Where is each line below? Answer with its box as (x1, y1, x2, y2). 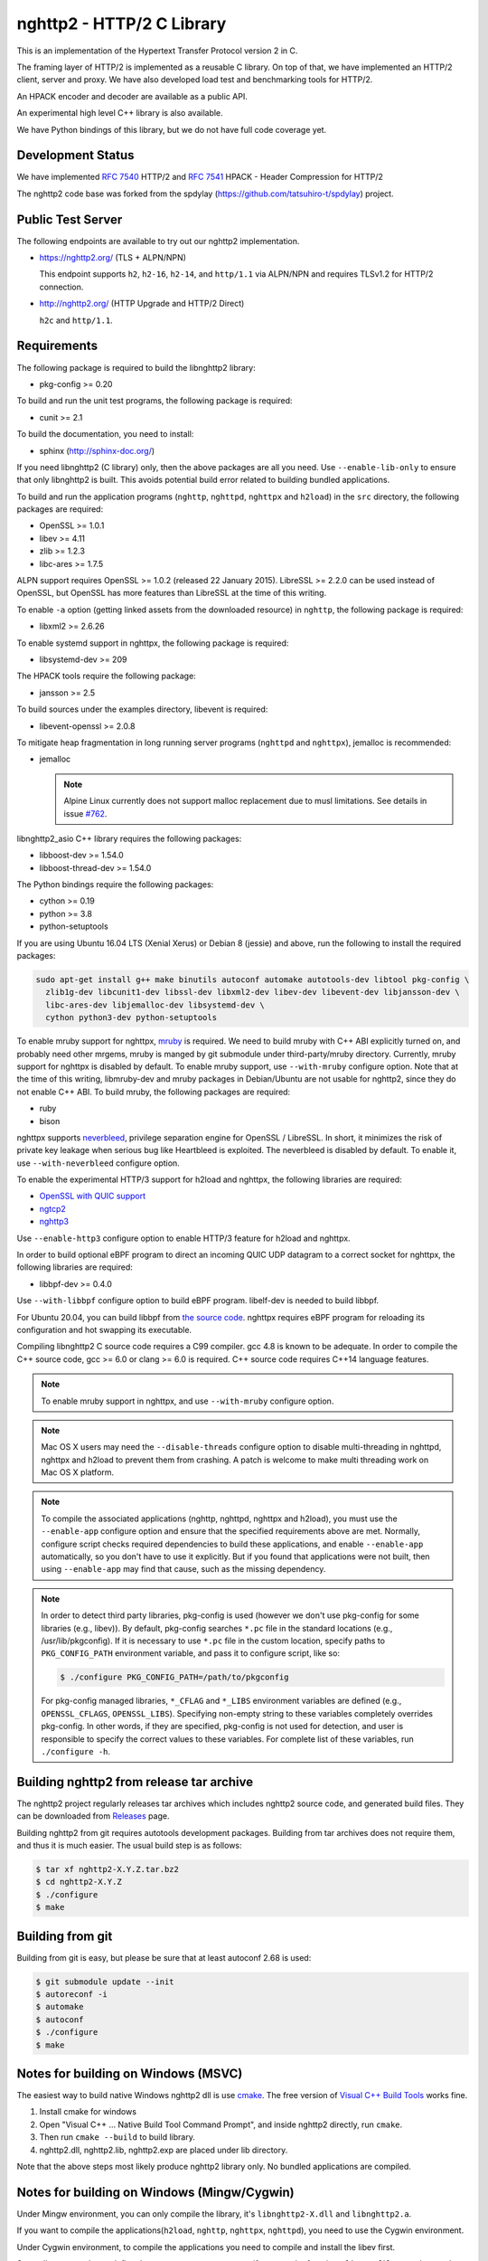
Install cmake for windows (39, 2106, 137, 2117)
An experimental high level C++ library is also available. (16, 108, 223, 118)
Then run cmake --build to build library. (39, 2132, 196, 2143)
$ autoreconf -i (35, 1990, 108, 2000)
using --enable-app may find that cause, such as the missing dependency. (41, 1564, 326, 1575)
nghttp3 (39, 1216, 70, 1227)
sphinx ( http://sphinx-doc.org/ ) (39, 445, 155, 456)
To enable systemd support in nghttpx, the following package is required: (16, 638, 289, 648)
